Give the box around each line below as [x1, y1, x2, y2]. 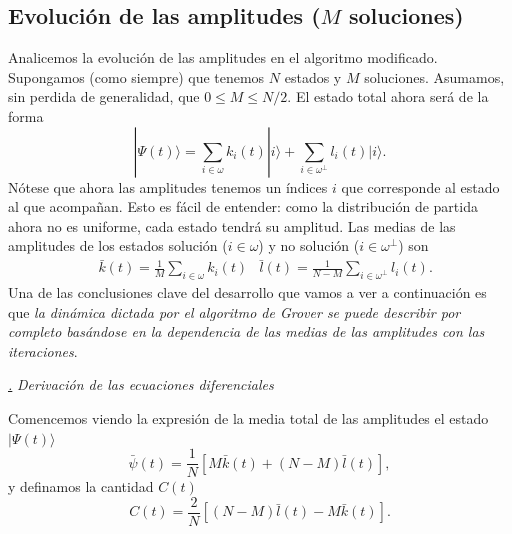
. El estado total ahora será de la [287, 86, 489, 107]
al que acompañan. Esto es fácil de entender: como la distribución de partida [8, 196, 478, 217]
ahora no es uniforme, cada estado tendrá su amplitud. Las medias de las [8, 215, 456, 236]
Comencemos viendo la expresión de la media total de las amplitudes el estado [8, 407, 489, 428]
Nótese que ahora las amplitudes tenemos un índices [8, 176, 328, 197]
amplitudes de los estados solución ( [8, 235, 228, 256]
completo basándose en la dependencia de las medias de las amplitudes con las [8, 321, 485, 342]
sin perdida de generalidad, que [8, 86, 200, 107]
